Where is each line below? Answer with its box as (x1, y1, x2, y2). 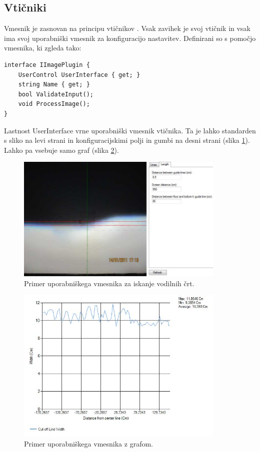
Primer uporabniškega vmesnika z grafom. (24, 438, 153, 449)
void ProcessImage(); (18, 100, 90, 108)
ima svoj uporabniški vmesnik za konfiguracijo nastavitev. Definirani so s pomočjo (4, 32, 256, 43)
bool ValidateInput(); (18, 90, 93, 98)
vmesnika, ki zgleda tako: (4, 42, 81, 53)
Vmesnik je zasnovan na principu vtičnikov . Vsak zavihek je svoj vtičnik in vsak (4, 23, 250, 33)
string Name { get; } (18, 81, 90, 88)
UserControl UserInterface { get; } (18, 71, 140, 78)
